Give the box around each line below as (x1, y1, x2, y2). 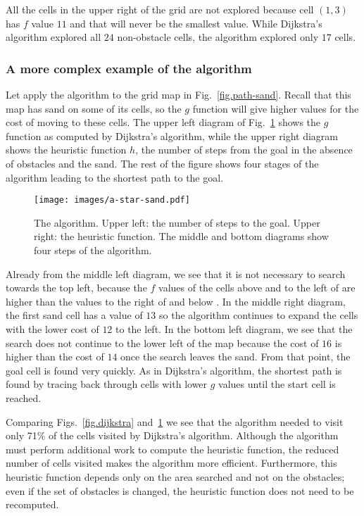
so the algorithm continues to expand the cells (159, 308, 358, 322)
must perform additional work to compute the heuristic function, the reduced (6, 441, 339, 456)
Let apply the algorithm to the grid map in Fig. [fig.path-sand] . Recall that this (6, 87, 351, 101)
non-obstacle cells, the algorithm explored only (117, 30, 319, 44)
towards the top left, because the (6, 280, 147, 295)
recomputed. (6, 497, 59, 512)
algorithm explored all (6, 30, 101, 44)
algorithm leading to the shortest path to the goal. (6, 170, 224, 184)
